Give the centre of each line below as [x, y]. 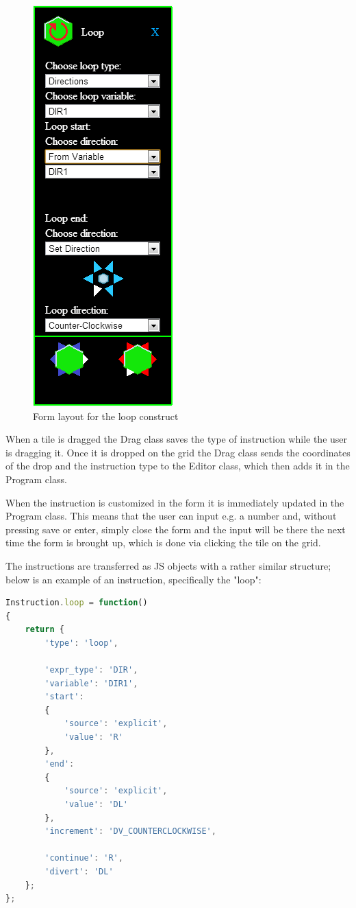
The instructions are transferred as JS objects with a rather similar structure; [168, 565]
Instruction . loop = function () [77, 603]
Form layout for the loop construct [106, 416]
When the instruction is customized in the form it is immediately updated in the [175, 502]
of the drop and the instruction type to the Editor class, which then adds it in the [178, 466]
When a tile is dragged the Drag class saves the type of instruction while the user [177, 439]
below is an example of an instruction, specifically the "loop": [133, 579]
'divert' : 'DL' [79, 872]
